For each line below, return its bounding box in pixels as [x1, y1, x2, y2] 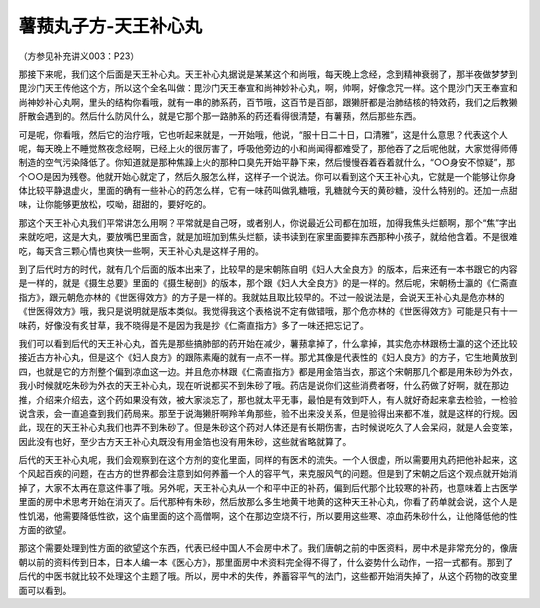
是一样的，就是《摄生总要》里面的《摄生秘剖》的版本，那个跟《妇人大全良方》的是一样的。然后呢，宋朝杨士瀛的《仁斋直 [18, 277, 518, 289]
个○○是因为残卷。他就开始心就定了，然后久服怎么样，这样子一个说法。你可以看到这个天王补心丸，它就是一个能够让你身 [18, 170, 517, 182]
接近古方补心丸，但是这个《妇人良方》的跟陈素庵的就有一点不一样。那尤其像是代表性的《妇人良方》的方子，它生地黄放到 [18, 351, 518, 364]
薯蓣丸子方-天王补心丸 [18, 15, 203, 37]
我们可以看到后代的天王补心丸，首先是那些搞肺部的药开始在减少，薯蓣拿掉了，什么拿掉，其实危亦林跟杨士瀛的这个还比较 [18, 337, 518, 349]
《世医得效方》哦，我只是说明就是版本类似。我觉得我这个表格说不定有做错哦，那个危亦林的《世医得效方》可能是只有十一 [18, 305, 518, 317]
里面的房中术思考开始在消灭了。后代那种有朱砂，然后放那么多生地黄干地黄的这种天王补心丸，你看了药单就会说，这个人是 [18, 496, 518, 508]
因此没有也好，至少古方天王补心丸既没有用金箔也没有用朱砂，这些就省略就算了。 [18, 435, 352, 447]
